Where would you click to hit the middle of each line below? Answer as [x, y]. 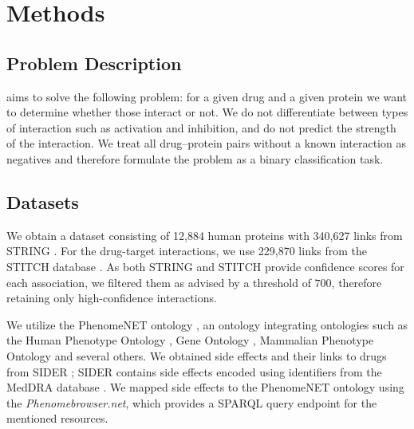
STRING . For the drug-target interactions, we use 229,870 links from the [187, 251]
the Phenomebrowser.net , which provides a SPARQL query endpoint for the [192, 402]
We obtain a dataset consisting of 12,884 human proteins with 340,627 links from [205, 235]
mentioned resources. [57, 418]
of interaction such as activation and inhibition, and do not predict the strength [201, 127]
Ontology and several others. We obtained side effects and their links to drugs [197, 355]
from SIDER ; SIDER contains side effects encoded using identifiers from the [194, 371]
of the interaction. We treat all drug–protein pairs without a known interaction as [206, 143]
